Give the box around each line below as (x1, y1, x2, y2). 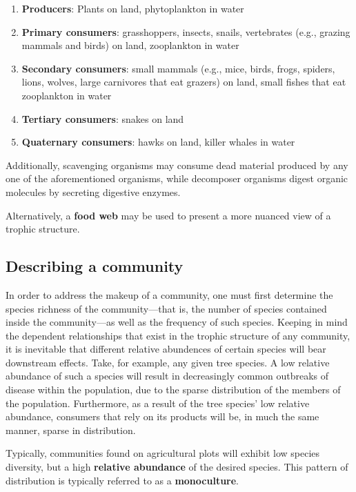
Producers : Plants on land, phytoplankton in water (21, 1, 244, 15)
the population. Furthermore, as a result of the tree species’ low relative (6, 395, 310, 410)
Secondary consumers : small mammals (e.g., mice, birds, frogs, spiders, (21, 61, 335, 75)
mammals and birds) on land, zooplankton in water (21, 38, 239, 52)
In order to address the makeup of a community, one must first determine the (6, 287, 333, 302)
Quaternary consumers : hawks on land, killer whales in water (21, 135, 295, 149)
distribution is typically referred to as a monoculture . (6, 473, 239, 487)
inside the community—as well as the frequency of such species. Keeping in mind (6, 315, 348, 329)
